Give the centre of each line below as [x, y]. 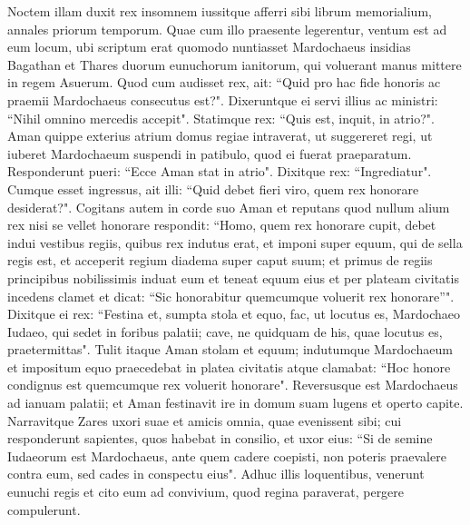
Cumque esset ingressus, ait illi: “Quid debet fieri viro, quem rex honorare [213, 188]
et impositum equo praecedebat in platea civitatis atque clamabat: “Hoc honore [229, 367]
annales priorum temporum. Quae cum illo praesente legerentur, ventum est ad [227, 29]
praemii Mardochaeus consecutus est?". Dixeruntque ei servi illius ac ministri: [223, 99]
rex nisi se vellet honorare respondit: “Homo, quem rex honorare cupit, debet [222, 225]
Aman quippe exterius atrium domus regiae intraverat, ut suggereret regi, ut [220, 136]
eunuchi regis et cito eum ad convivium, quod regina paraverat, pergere [206, 492]
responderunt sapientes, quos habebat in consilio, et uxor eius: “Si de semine [220, 438]
